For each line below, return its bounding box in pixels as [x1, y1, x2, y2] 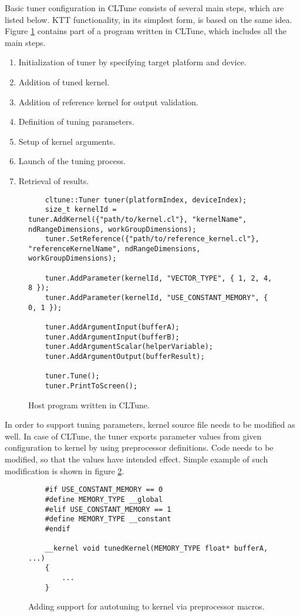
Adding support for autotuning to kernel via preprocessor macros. [28, 600, 265, 612]
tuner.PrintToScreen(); [45, 382, 138, 390]
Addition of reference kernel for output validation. [18, 95, 198, 108]
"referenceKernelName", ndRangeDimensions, [28, 244, 201, 253]
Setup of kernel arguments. [18, 135, 116, 147]
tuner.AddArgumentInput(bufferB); [45, 332, 180, 341]
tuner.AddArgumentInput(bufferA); [45, 323, 180, 332]
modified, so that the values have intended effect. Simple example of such [5, 453, 268, 465]
